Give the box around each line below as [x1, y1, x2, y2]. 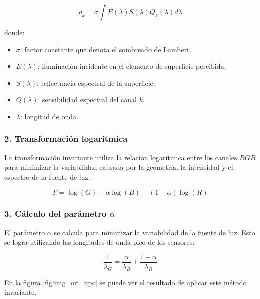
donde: [4, 27, 25, 37]
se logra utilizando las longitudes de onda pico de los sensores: [4, 237, 195, 247]
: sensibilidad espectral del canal [38, 94, 137, 105]
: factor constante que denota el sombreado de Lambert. [20, 44, 192, 54]
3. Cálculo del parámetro [4, 207, 107, 220]
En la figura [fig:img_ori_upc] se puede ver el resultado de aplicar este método [4, 277, 247, 287]
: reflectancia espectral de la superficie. [37, 77, 155, 88]
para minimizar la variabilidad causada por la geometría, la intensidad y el [4, 162, 233, 172]
